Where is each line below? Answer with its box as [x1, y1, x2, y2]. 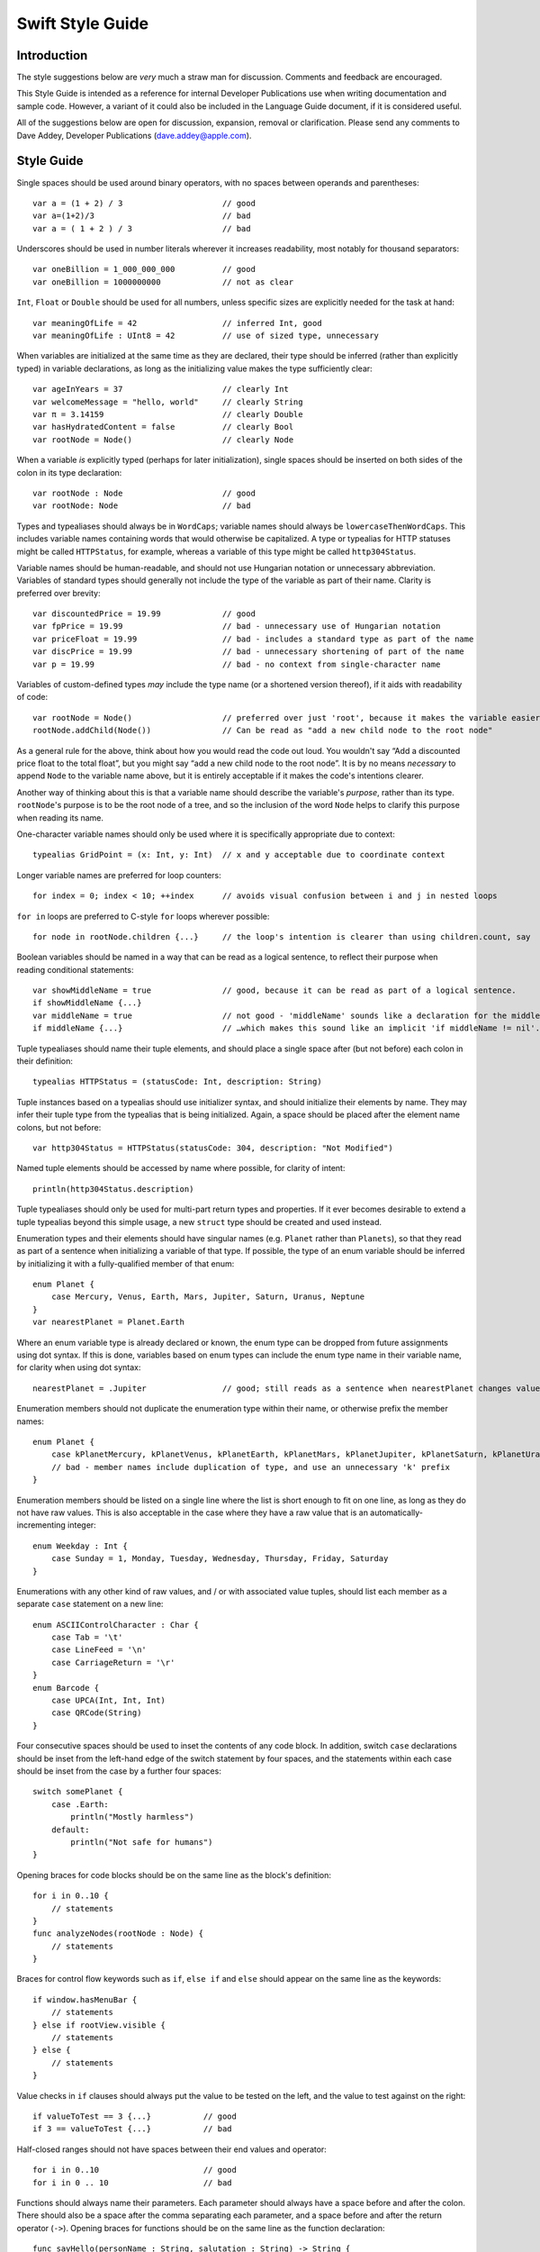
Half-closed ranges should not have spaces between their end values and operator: [16, 2144, 328, 2155]
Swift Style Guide [16, 14, 149, 33]
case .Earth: [50, 1799, 109, 1810]
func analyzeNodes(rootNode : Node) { [32, 1929, 204, 1939]
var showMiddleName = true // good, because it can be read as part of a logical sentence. [32, 985, 517, 995]
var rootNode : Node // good [32, 487, 256, 498]
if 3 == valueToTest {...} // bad [32, 2124, 233, 2134]
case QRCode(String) [50, 1708, 142, 1718]
